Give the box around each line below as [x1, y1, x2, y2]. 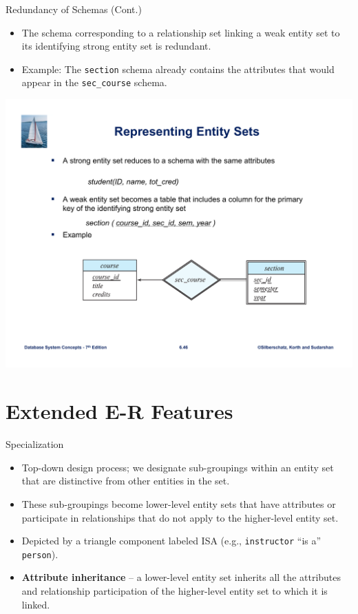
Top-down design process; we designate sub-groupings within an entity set [21, 460, 334, 474]
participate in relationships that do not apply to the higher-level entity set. [21, 510, 339, 524]
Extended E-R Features [6, 397, 233, 425]
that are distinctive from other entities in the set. [21, 473, 230, 488]
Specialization [6, 437, 64, 451]
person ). [21, 546, 59, 561]
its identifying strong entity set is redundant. [21, 39, 211, 53]
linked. [21, 597, 50, 611]
